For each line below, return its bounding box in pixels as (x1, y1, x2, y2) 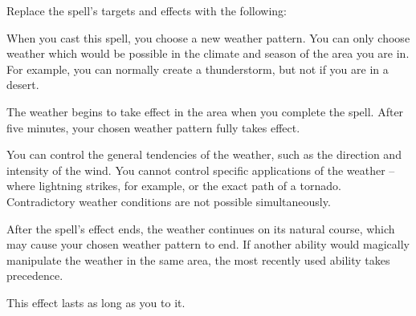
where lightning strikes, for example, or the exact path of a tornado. (6, 177, 341, 194)
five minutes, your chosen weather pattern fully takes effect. (6, 119, 300, 136)
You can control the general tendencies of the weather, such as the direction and (6, 146, 402, 163)
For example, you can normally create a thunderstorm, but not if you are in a (6, 60, 389, 77)
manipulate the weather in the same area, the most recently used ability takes (6, 251, 390, 268)
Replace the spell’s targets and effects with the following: (6, 2, 287, 18)
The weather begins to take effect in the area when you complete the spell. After (6, 103, 404, 120)
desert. (6, 76, 39, 93)
